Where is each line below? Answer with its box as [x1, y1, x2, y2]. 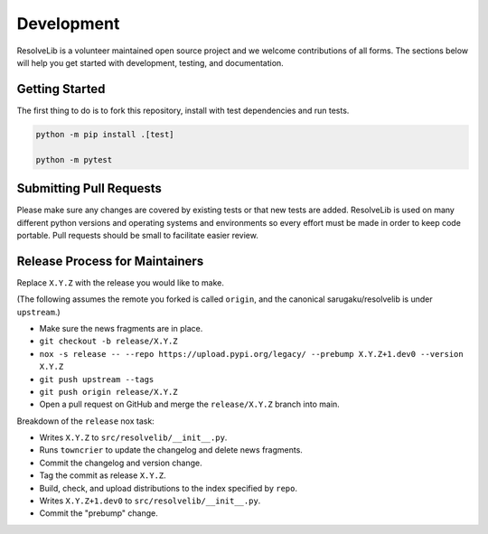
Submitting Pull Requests [16, 181, 163, 196]
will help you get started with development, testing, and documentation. [16, 57, 284, 68]
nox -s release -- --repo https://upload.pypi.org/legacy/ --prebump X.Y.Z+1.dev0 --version [39, 349, 465, 359]
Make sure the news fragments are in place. [39, 323, 203, 333]
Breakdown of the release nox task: [16, 416, 155, 426]
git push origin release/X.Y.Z [39, 387, 178, 397]
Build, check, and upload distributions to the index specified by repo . [39, 482, 298, 493]
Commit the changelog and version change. [39, 457, 202, 468]
